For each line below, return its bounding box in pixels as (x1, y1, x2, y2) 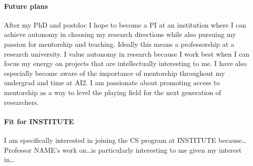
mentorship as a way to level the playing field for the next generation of (4, 87, 221, 97)
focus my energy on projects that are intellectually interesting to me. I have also (4, 58, 247, 68)
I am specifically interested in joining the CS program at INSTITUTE (4, 134, 216, 145)
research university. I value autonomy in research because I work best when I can (4, 48, 250, 59)
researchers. (4, 97, 39, 107)
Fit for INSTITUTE (4, 116, 74, 126)
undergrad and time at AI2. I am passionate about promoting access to (4, 77, 220, 88)
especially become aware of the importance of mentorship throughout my (4, 67, 225, 78)
